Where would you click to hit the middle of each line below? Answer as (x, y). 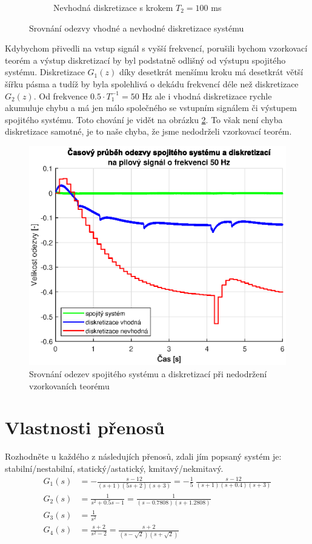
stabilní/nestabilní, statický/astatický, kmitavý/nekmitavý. (114, 468)
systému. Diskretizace (45, 72)
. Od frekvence (61, 96)
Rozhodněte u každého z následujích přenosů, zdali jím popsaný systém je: (143, 456)
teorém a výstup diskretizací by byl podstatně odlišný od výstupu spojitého (145, 60)
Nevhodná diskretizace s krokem (113, 7)
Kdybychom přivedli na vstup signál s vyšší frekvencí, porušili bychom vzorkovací (156, 48)
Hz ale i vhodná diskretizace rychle (207, 96)
